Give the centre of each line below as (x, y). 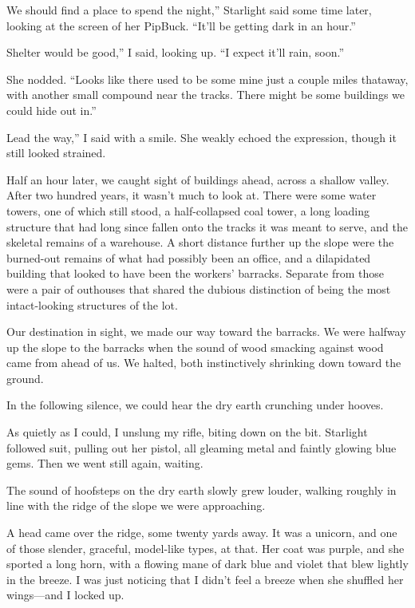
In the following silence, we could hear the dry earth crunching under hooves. (195, 405)
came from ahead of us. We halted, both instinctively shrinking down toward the (204, 363)
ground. (25, 378)
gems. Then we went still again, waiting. (105, 463)
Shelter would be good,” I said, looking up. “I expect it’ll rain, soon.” (175, 52)
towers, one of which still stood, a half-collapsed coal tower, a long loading (188, 210)
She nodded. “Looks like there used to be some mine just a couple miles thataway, (207, 79)
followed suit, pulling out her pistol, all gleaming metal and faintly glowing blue (202, 447)
